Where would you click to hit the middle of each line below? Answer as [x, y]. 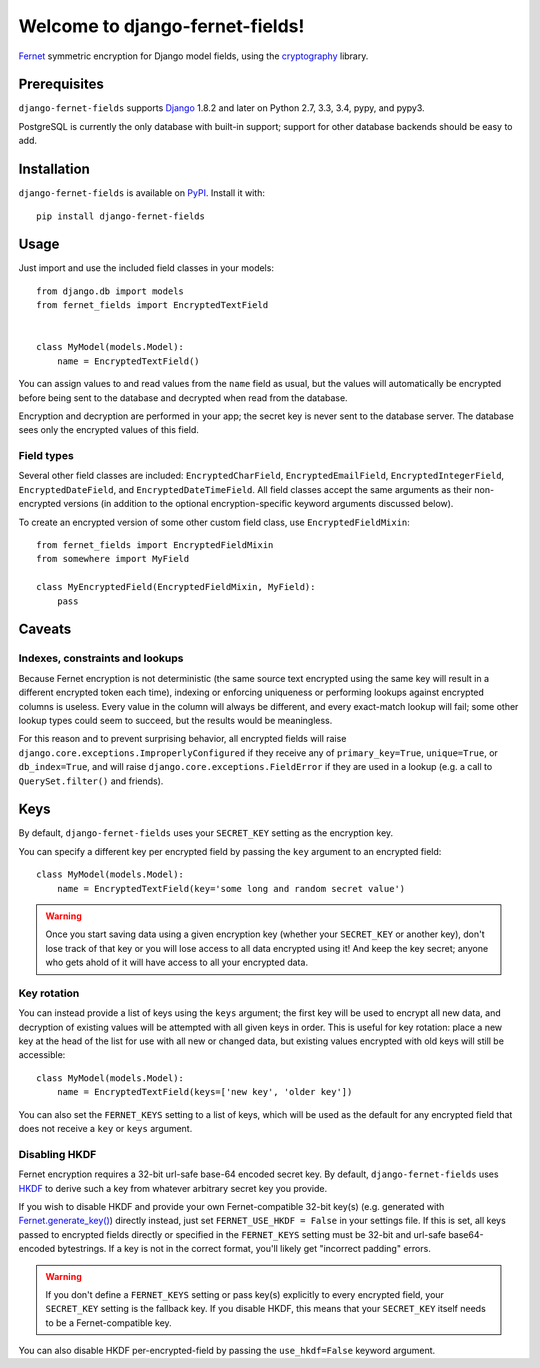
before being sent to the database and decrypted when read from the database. [183, 397]
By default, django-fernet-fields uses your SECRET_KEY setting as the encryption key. [206, 833]
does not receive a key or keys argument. [105, 1129]
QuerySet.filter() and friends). [91, 781]
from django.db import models [110, 291]
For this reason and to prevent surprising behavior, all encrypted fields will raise [182, 739]
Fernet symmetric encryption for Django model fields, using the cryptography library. [193, 56]
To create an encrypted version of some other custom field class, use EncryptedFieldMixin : [214, 522]
